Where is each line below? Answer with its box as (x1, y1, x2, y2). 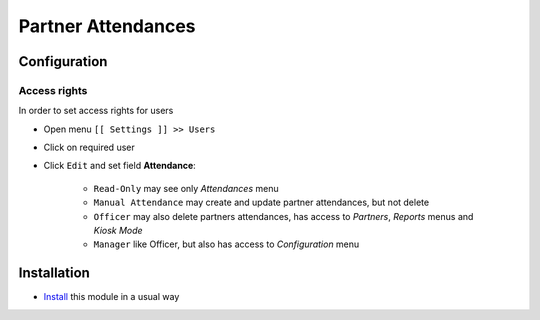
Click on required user (43, 141, 135, 154)
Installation (18, 265, 90, 282)
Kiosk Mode (93, 225, 144, 237)
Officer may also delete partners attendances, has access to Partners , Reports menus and (93, 210, 474, 222)
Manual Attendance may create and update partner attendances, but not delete (93, 196, 430, 209)
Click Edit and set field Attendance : (43, 160, 197, 172)
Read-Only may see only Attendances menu (93, 182, 279, 194)
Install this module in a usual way (43, 291, 180, 303)
